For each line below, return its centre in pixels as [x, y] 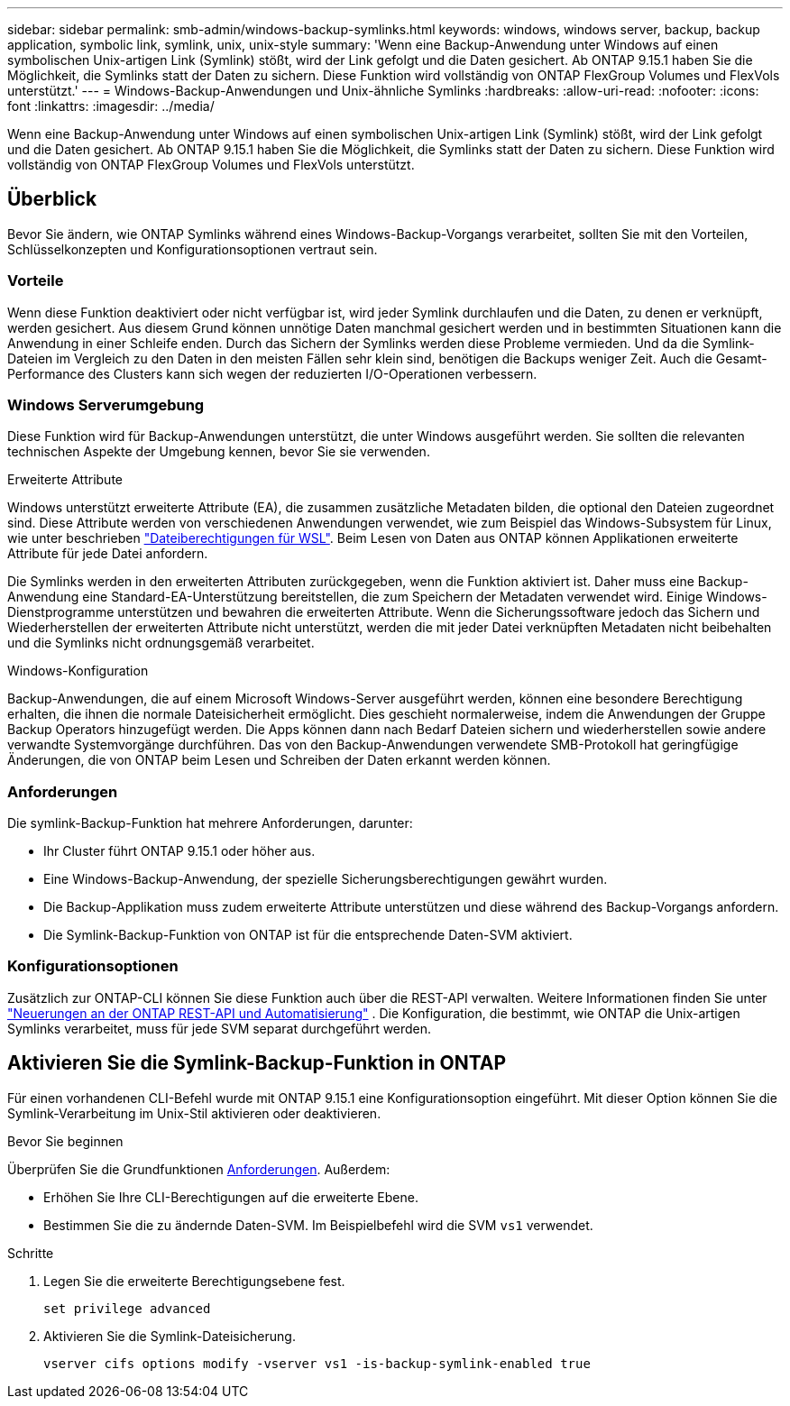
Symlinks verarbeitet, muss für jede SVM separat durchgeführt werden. [220, 1028]
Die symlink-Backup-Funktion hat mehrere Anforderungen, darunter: [210, 823]
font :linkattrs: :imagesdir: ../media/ [111, 106]
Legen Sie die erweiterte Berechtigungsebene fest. [194, 1281]
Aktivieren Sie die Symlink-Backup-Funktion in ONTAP [257, 1063]
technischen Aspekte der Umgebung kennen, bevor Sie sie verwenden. [219, 452]
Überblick [52, 199]
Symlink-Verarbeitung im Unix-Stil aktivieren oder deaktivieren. [194, 1113]
